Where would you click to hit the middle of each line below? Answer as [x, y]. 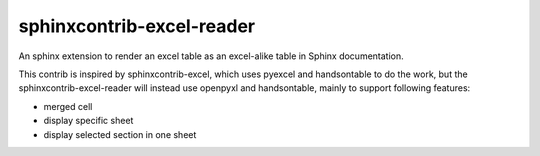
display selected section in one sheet [120, 134]
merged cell [68, 106]
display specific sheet [88, 121]
